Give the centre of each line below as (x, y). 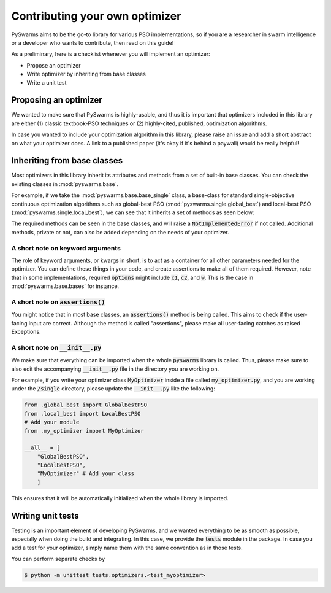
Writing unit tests (45, 516)
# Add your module (52, 422)
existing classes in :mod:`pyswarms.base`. (65, 184)
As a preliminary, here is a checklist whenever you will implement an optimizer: (111, 54)
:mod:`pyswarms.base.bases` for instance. (65, 286)
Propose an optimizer (54, 65)
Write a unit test (47, 82)
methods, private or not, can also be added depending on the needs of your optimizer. (120, 232)
